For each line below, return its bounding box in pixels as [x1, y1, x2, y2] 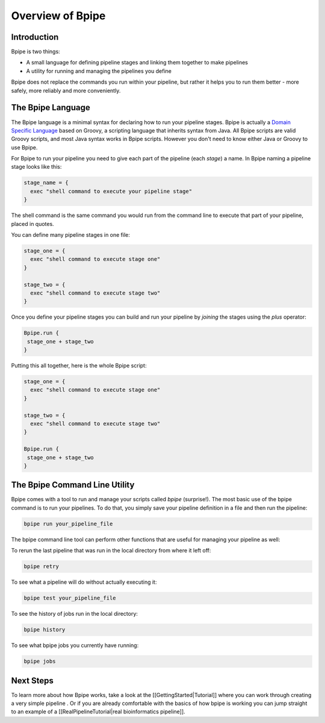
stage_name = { [23, 180, 69, 186]
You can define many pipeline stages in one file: [11, 231, 131, 239]
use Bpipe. [11, 143, 38, 151]
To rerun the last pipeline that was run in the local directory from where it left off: [11, 547, 211, 554]
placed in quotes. [11, 220, 54, 227]
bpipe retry [23, 563, 60, 570]
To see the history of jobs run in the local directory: [11, 610, 138, 618]
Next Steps [11, 675, 54, 686]
